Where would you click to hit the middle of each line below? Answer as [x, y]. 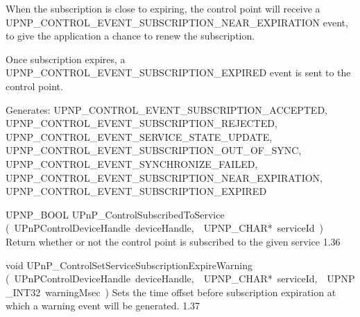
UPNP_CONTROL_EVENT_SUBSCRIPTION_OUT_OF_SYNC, [154, 150]
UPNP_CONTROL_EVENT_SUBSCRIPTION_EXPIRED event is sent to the [178, 72]
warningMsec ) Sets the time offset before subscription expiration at [191, 292]
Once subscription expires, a [66, 59]
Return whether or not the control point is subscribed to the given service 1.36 [173, 241]
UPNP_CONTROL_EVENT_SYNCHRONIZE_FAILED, [132, 163]
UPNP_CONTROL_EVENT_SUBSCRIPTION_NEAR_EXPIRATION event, [177, 22]
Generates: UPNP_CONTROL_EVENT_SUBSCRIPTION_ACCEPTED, [166, 109]
